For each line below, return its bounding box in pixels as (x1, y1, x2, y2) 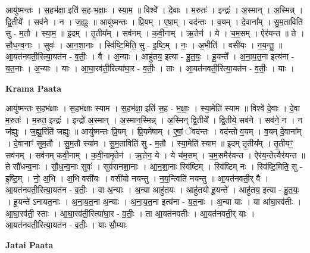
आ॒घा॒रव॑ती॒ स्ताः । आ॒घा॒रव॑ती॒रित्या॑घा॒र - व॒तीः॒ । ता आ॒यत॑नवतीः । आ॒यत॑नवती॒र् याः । (5, 207, 255, 219)
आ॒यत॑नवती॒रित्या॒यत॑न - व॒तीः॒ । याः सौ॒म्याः (5, 218, 127, 231)
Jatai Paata (5, 238, 54, 251)
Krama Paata (5, 82, 61, 94)
